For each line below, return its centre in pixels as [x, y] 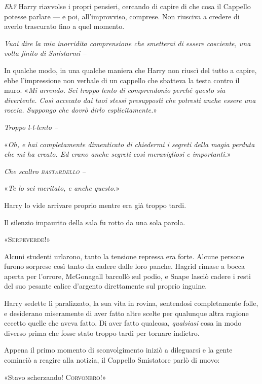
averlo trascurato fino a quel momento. [64, 26]
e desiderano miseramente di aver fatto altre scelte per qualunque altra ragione [126, 313]
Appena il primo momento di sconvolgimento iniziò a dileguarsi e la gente [118, 350]
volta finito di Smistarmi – [45, 53]
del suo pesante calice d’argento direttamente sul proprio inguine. [106, 286]
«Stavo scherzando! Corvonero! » [55, 377]
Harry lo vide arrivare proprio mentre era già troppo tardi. [95, 205]
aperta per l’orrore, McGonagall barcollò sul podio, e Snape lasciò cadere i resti [127, 276]
